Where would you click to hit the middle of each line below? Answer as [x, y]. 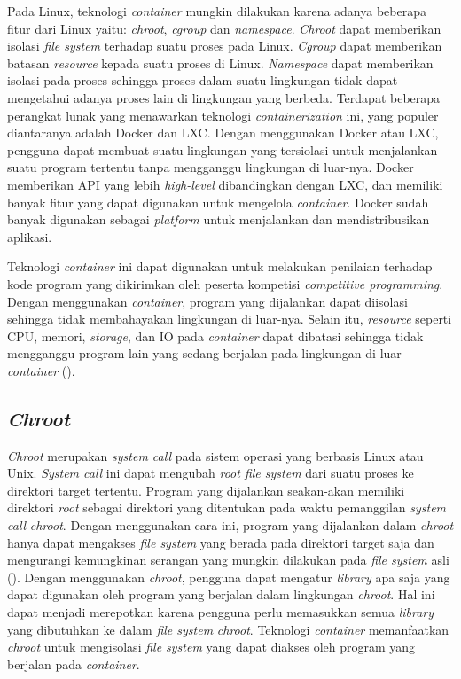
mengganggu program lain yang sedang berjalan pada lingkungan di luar [204, 353]
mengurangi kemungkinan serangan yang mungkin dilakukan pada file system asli [228, 560]
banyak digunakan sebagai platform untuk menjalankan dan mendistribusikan [219, 219]
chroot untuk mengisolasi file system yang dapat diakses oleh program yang [211, 647]
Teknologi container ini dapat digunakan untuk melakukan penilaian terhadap [220, 266]
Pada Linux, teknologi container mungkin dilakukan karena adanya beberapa [217, 11]
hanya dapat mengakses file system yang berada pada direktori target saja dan [221, 542]
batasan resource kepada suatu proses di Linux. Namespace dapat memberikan [220, 62]
